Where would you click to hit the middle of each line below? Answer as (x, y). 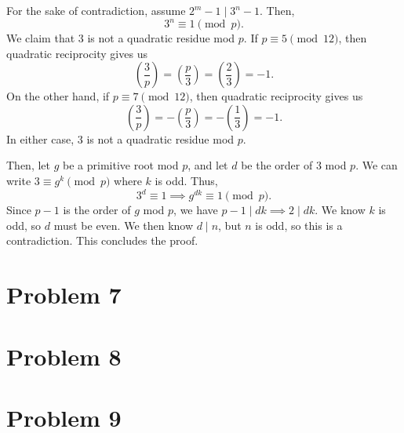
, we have (196, 210)
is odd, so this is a (299, 225)
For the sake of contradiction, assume (96, 10)
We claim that (41, 38)
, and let (208, 165)
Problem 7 (64, 295)
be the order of (277, 165)
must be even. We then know (124, 225)
